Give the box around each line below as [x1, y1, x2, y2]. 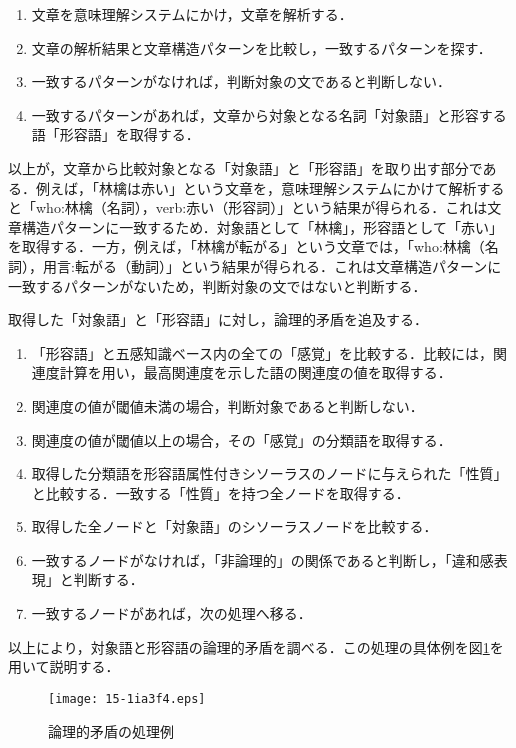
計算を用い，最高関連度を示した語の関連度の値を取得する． [59, 362, 452, 383]
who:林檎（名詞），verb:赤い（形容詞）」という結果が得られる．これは [35, 197, 488, 218]
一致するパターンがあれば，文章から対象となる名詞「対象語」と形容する [31, 104, 507, 125]
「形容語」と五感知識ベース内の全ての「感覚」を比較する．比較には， [31, 342, 494, 363]
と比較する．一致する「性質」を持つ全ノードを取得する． [31, 482, 410, 503]
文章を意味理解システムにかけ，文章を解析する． [31, 4, 353, 24]
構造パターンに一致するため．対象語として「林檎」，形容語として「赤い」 [21, 216, 503, 237]
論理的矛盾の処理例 [48, 720, 174, 741]
